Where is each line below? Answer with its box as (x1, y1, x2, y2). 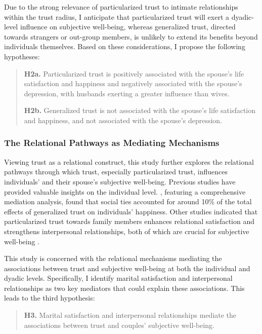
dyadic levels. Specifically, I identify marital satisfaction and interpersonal (4, 273, 233, 283)
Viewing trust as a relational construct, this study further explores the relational (4, 156, 254, 167)
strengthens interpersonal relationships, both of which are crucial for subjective (4, 226, 249, 236)
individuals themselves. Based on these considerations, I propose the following (4, 41, 245, 52)
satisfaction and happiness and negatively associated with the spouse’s (24, 78, 242, 89)
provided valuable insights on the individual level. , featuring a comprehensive (4, 186, 246, 197)
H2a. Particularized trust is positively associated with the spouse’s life (24, 68, 244, 79)
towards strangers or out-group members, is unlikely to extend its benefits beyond (4, 31, 258, 42)
